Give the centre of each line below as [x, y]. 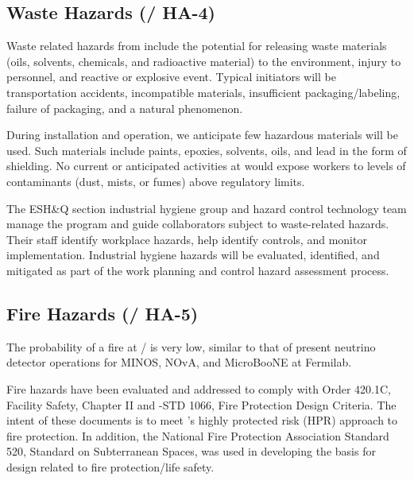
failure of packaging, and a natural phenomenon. [125, 108]
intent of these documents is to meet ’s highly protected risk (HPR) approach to [202, 420]
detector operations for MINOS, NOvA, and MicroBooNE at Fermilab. [179, 362]
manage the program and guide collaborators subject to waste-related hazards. [198, 224]
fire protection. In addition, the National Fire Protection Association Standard [198, 435]
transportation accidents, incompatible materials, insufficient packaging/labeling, [203, 92]
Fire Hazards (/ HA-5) [103, 313]
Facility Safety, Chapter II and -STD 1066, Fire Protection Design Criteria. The [201, 404]
